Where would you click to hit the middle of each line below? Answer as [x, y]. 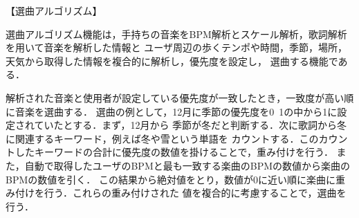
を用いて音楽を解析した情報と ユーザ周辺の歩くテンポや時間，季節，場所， [176, 47]
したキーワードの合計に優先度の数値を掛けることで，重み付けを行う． [174, 152]
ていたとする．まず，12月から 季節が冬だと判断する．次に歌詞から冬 [191, 125]
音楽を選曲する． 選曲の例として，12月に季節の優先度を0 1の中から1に [176, 111]
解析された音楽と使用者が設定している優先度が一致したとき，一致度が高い [175, 97]
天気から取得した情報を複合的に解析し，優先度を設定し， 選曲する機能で [172, 61]
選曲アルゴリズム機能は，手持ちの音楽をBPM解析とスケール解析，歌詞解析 [176, 34]
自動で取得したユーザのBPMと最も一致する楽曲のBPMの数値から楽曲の [187, 165]
